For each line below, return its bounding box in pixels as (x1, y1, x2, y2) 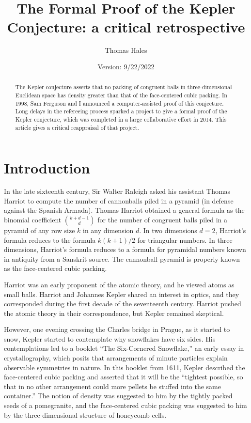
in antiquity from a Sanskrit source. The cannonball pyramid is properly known (4, 253, 240, 264)
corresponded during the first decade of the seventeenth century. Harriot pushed (4, 298, 241, 309)
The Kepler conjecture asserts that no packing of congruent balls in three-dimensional (15, 83, 232, 91)
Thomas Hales (105, 45, 147, 55)
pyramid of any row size (4, 225, 75, 235)
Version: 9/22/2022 (97, 61, 155, 71)
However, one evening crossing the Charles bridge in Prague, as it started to (4, 324, 230, 334)
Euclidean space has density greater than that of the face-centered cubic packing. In (15, 91, 227, 99)
